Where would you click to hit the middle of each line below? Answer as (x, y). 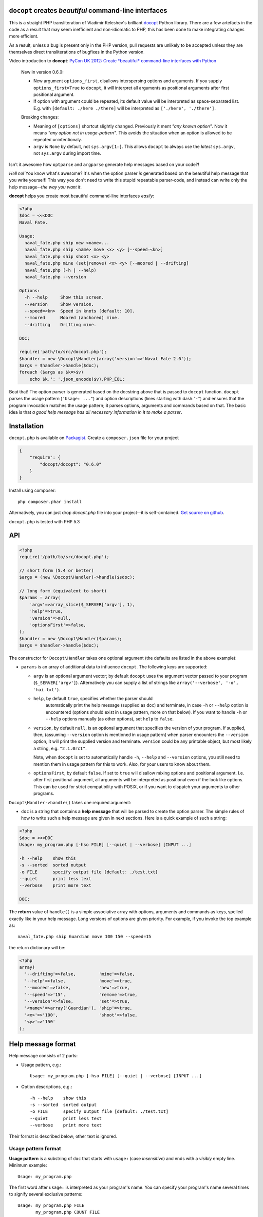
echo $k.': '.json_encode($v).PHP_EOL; (77, 379)
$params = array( (40, 598)
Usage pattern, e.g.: (41, 1065)
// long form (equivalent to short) (63, 591)
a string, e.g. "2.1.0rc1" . (60, 748)
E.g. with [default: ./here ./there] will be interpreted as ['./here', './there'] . (125, 108)
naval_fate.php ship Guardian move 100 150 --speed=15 (85, 937)
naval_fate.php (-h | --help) (61, 270)
